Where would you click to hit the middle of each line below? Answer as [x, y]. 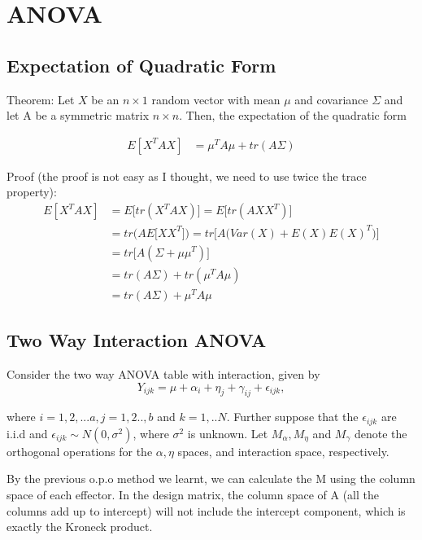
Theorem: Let [41, 99]
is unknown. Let [228, 433]
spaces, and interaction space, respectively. [283, 451]
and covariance [331, 99]
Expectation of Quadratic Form [141, 65]
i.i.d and [27, 433]
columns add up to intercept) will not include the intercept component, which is [206, 510]
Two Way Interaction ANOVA [137, 340]
